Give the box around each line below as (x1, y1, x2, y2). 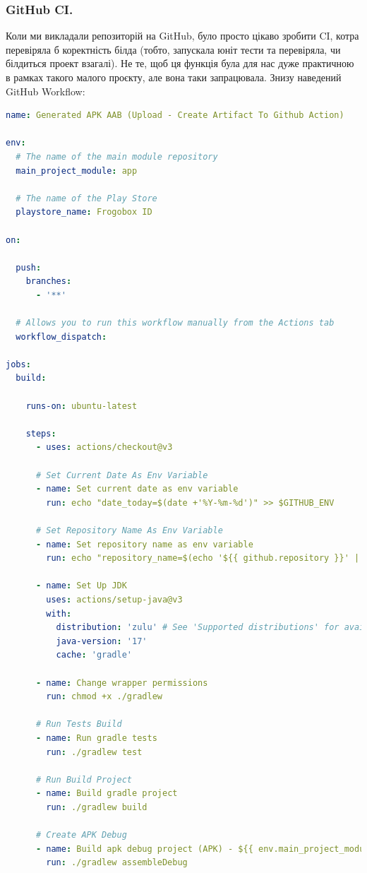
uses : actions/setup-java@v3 (46, 594, 183, 605)
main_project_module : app (16, 165, 138, 176)
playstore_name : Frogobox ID (16, 207, 152, 218)
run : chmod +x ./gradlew (46, 691, 162, 702)
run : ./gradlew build (46, 802, 148, 812)
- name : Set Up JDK (35, 581, 127, 591)
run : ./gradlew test (46, 747, 143, 757)
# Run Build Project (35, 774, 132, 785)
